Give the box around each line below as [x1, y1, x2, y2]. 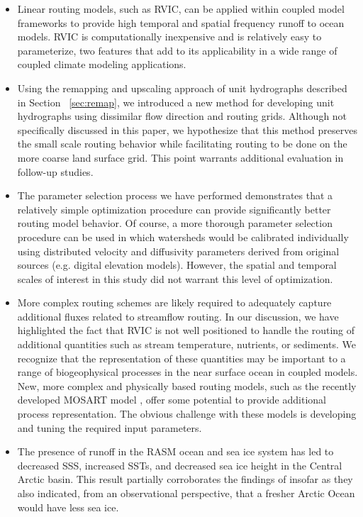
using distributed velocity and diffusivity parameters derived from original [17, 243, 340, 258]
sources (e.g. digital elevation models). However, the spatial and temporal [17, 257, 337, 272]
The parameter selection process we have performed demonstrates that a [17, 188, 333, 203]
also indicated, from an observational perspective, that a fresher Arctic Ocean [17, 486, 355, 500]
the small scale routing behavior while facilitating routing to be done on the [17, 136, 347, 151]
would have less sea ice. [17, 499, 119, 514]
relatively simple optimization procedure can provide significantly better [17, 201, 331, 216]
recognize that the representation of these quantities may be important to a [17, 350, 346, 365]
